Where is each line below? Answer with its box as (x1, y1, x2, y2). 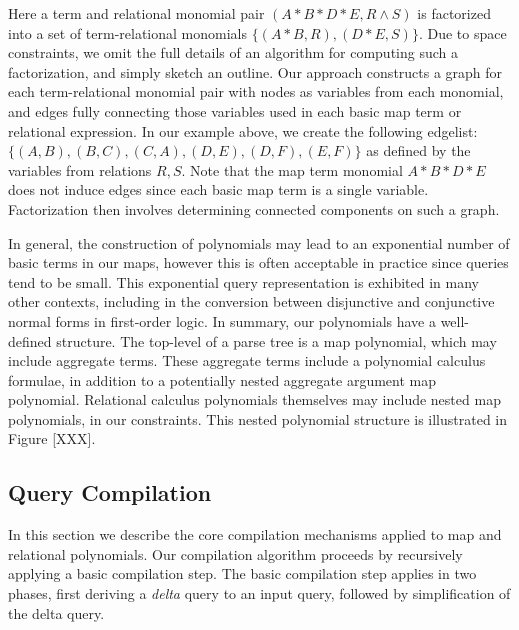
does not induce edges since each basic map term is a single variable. (8, 179, 429, 200)
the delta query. (8, 602, 105, 623)
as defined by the (366, 140, 471, 161)
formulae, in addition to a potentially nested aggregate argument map (8, 369, 436, 390)
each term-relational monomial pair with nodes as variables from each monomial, (8, 81, 504, 102)
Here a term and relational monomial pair (8, 3, 265, 23)
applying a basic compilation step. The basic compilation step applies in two (8, 563, 477, 584)
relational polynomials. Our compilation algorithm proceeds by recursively (8, 543, 463, 564)
